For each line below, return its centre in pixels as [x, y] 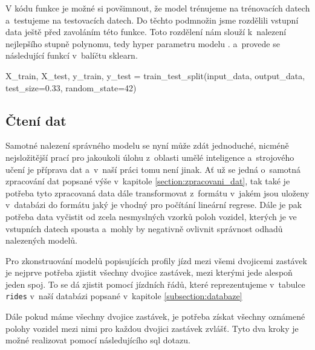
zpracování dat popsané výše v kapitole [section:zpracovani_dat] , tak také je [148, 181]
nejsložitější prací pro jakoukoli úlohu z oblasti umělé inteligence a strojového [150, 157]
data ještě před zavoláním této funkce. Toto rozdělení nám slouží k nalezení [146, 32]
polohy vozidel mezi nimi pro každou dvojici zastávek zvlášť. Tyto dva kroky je [152, 328]
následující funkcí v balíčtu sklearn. [72, 55]
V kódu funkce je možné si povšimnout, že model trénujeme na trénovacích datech [158, 8]
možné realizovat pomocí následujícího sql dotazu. [98, 340]
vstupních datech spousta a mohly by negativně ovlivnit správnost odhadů [144, 228]
